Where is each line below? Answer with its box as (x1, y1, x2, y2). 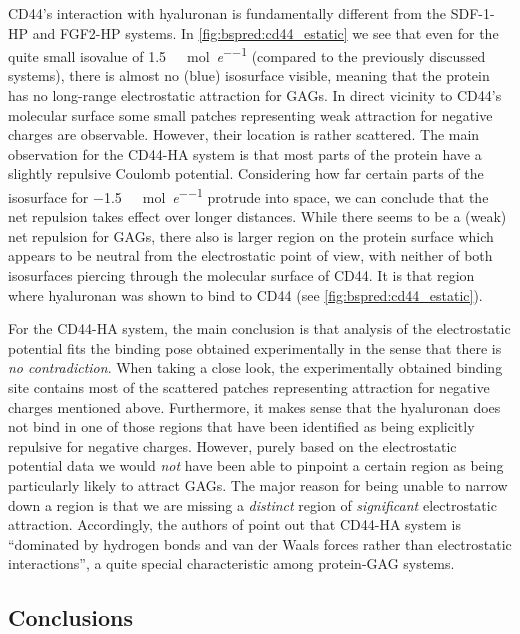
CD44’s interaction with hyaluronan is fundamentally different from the (8, 3, 447, 23)
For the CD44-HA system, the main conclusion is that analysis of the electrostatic (8, 318, 511, 339)
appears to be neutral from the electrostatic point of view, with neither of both (8, 245, 493, 266)
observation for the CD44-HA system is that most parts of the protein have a (8, 143, 482, 164)
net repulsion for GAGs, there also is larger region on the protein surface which (8, 225, 494, 246)
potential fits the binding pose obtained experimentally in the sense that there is (8, 337, 502, 358)
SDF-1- (450, 3, 495, 23)
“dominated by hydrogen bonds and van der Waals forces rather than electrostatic (8, 533, 512, 554)
